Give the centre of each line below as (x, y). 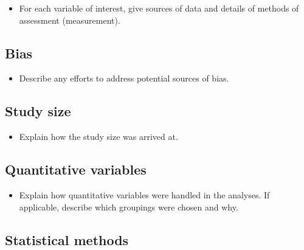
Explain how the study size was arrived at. (98, 137)
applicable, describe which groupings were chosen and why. (129, 207)
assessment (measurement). (70, 20)
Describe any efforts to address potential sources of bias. (124, 78)
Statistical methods (67, 239)
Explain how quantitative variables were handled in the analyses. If (144, 194)
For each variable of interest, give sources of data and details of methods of (159, 8)
